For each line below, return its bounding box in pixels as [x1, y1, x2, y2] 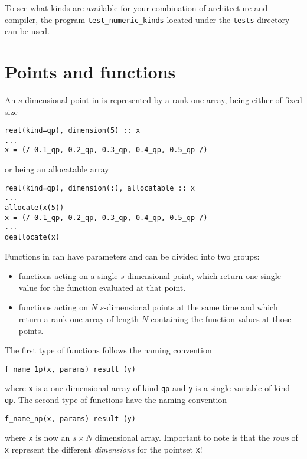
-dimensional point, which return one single [124, 270, 281, 282]
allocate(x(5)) [5, 204, 64, 212]
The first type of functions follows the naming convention [5, 344, 212, 356]
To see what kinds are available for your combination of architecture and [5, 2, 268, 14]
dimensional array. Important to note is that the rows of [95, 431, 298, 444]
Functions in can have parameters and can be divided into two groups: [5, 250, 260, 262]
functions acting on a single [18, 270, 118, 282]
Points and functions [5, 60, 176, 84]
